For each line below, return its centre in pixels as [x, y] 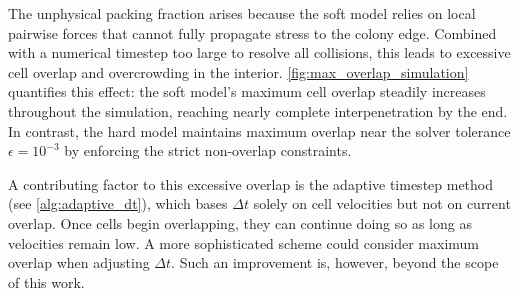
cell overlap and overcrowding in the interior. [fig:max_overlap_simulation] [238, 71]
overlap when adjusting [79, 262]
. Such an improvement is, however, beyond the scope [335, 262]
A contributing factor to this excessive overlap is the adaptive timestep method [251, 183]
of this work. [46, 281]
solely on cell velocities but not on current [382, 203]
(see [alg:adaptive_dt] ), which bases [118, 203]
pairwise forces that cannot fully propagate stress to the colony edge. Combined [252, 32]
